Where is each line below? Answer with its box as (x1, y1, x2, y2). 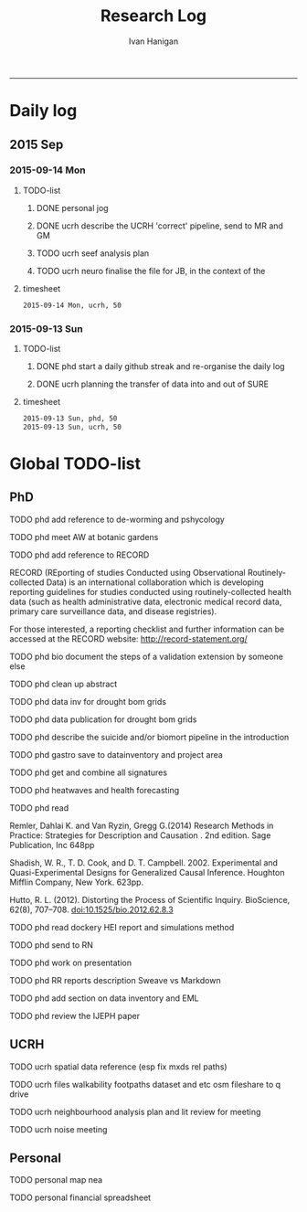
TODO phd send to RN (9, 939, 94, 951)
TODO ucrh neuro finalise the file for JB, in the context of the (36, 265, 266, 276)
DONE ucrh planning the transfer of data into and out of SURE (36, 378, 270, 389)
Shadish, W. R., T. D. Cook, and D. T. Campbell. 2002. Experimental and (9, 856, 279, 868)
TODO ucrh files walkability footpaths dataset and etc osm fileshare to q (9, 1079, 281, 1090)
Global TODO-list (9, 453, 142, 473)
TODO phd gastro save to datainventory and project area (9, 749, 224, 760)
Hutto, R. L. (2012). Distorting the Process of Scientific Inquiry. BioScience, (9, 894, 291, 905)
